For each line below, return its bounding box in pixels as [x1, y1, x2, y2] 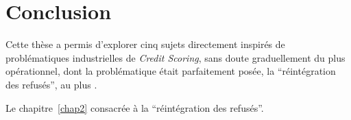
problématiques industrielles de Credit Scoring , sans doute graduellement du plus [5, 50, 346, 64]
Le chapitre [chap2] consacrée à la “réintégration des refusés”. [5, 100, 264, 115]
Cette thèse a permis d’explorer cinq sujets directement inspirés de [5, 37, 285, 51]
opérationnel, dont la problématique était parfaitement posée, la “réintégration [5, 64, 336, 78]
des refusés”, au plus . [5, 77, 97, 91]
